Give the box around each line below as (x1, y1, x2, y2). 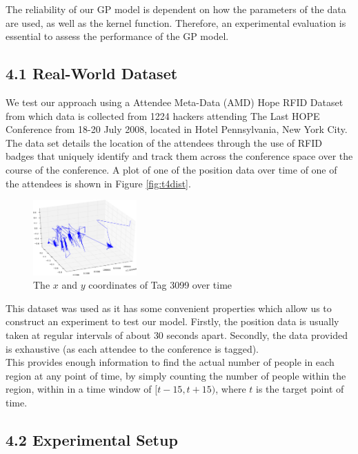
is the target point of (256, 382, 344, 396)
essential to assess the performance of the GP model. (6, 29, 229, 43)
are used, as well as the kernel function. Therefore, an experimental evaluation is (6, 15, 346, 30)
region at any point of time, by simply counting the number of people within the (6, 368, 346, 382)
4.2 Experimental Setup (6, 429, 178, 451)
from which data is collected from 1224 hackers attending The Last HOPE (6, 108, 320, 123)
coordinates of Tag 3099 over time (88, 278, 232, 292)
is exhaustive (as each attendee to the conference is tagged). (6, 341, 259, 355)
